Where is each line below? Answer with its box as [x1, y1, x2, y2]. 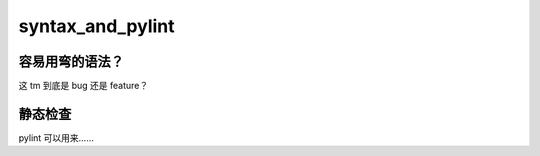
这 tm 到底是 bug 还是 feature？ [18, 80, 149, 92]
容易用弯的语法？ [18, 53, 124, 70]
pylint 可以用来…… [18, 131, 95, 144]
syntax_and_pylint [18, 15, 175, 37]
